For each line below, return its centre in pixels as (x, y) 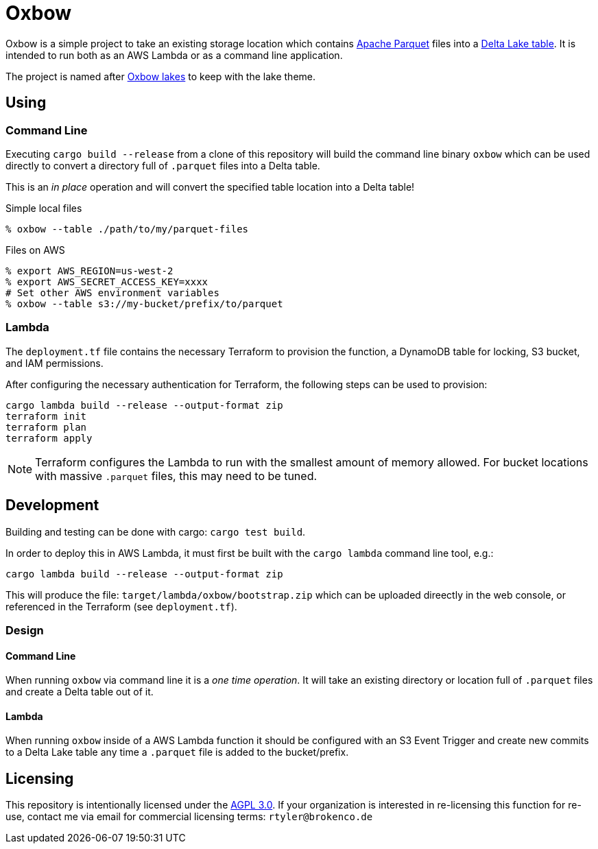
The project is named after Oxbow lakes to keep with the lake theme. (161, 76)
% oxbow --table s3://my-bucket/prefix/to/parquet (144, 303)
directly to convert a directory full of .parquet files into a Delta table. (163, 165)
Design (25, 630)
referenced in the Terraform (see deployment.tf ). (121, 606)
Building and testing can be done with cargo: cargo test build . (156, 531)
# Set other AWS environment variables (112, 292)
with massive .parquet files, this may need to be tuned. (176, 476)
